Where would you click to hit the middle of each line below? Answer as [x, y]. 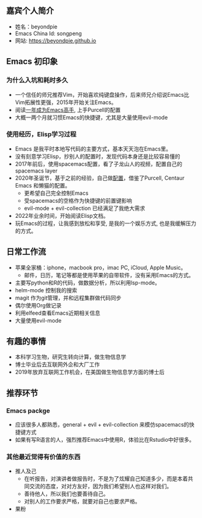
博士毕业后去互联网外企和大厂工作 [57, 364]
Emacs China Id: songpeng [49, 33]
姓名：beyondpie [36, 27]
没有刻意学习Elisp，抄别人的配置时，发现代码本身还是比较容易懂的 [97, 156]
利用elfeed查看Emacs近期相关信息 [58, 313]
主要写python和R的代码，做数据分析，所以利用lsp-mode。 [87, 283]
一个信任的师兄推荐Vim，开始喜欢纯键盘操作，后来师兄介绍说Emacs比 [102, 94]
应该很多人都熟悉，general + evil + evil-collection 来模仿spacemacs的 [102, 425]
